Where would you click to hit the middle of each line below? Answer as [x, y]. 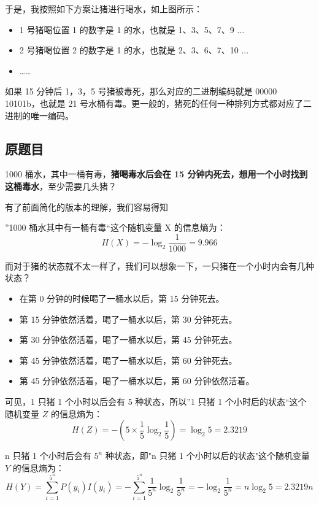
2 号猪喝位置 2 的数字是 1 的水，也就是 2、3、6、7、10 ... [134, 50]
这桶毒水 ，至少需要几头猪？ [61, 186]
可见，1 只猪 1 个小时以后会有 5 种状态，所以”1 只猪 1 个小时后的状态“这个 [156, 401]
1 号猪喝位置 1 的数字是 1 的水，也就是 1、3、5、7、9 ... [132, 29]
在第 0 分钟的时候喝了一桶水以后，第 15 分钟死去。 [122, 298]
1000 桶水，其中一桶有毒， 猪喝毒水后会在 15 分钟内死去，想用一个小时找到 [156, 174]
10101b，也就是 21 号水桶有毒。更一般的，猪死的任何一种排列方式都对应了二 [159, 103]
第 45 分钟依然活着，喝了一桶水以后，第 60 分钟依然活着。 [137, 381]
